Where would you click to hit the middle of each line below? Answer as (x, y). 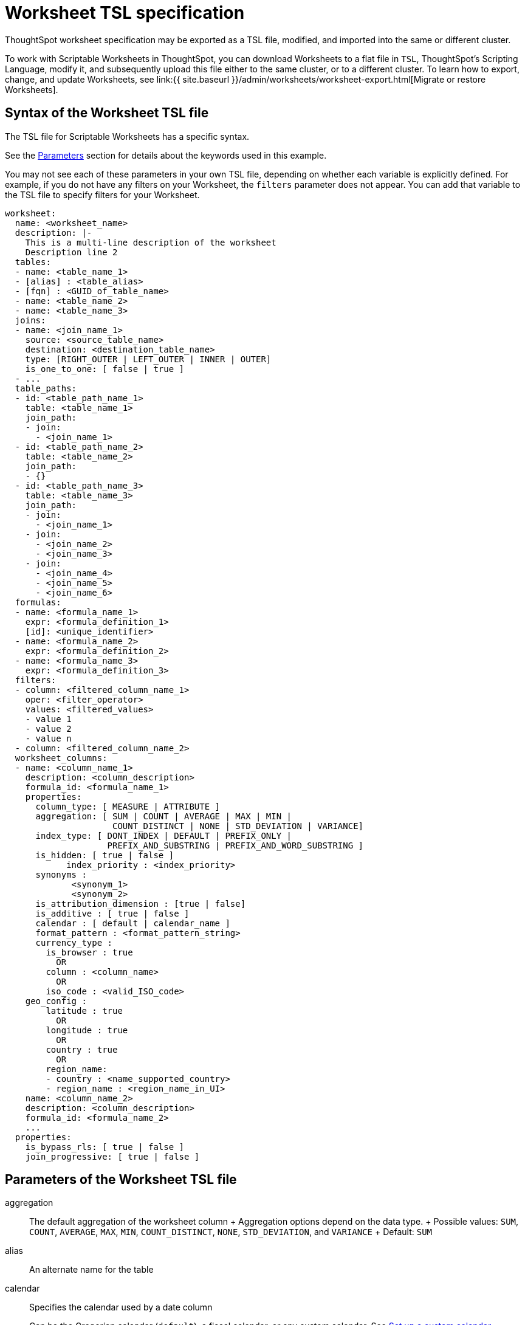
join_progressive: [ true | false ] (112, 1156)
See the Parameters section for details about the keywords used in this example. (166, 155)
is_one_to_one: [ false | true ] (105, 369)
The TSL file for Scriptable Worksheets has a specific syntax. (127, 136)
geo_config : (56, 1001)
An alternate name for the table (91, 1270)
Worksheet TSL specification (125, 13)
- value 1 (48, 719)
